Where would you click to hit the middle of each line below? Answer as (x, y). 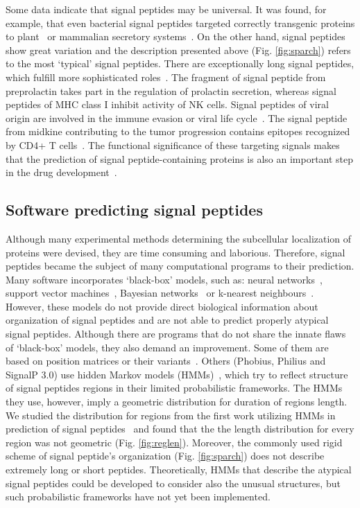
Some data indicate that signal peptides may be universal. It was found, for (166, 9)
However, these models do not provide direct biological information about (162, 306)
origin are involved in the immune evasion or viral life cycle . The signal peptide (177, 117)
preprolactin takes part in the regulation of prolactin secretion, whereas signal (171, 90)
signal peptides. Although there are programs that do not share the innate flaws (176, 334)
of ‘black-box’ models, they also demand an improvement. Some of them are (167, 347)
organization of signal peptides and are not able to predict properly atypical (167, 320)
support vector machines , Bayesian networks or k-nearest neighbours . (160, 293)
